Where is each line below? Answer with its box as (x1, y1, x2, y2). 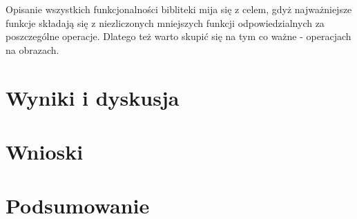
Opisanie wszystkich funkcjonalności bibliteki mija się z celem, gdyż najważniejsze (6, 2, 352, 16)
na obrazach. (6, 42, 59, 57)
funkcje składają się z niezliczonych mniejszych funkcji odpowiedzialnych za (6, 15, 325, 30)
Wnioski (6, 137, 84, 165)
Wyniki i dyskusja (6, 83, 180, 111)
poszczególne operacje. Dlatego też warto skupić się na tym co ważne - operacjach (6, 29, 351, 44)
